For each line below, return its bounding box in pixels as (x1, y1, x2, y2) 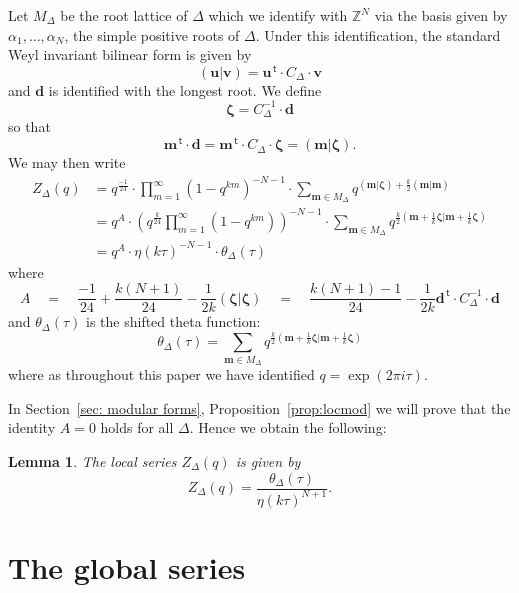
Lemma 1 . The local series (8, 450, 177, 471)
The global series (8, 547, 246, 588)
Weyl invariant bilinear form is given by (8, 44, 252, 65)
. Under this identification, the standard (255, 24, 501, 45)
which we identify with (208, 5, 348, 25)
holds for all (100, 417, 174, 438)
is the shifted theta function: (86, 311, 261, 332)
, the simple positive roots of (64, 24, 240, 45)
